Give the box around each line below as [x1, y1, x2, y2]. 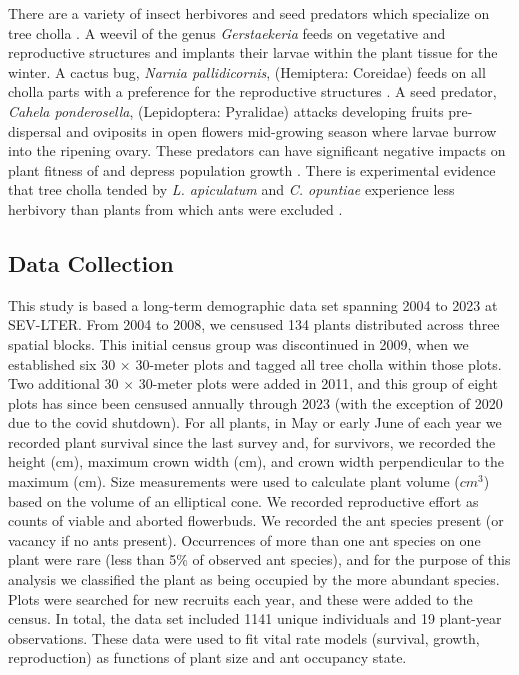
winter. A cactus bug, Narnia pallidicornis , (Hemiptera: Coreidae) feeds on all [8, 61, 486, 82]
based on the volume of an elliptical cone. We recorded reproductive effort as [8, 490, 479, 511]
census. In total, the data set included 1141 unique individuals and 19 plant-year [8, 608, 502, 629]
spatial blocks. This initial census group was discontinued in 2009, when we [8, 333, 469, 354]
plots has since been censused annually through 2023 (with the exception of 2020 [8, 392, 503, 413]
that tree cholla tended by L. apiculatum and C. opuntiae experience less [8, 179, 455, 200]
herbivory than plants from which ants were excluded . [8, 198, 343, 219]
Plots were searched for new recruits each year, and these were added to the [8, 588, 473, 609]
